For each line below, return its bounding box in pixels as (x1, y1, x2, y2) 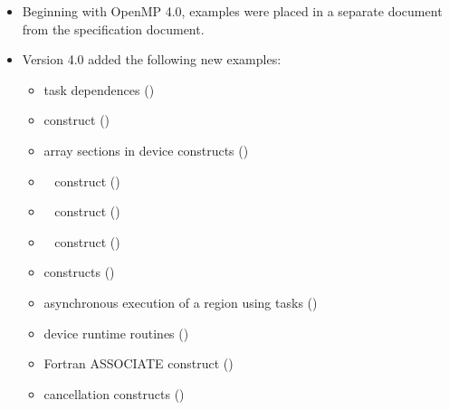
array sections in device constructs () (43, 140, 249, 159)
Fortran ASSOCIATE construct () (43, 354, 234, 373)
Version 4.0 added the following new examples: (22, 50, 282, 69)
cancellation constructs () (43, 384, 185, 403)
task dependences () (43, 80, 155, 99)
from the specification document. (22, 19, 205, 38)
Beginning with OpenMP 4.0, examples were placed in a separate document (22, 2, 443, 20)
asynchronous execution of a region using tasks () (43, 292, 318, 311)
